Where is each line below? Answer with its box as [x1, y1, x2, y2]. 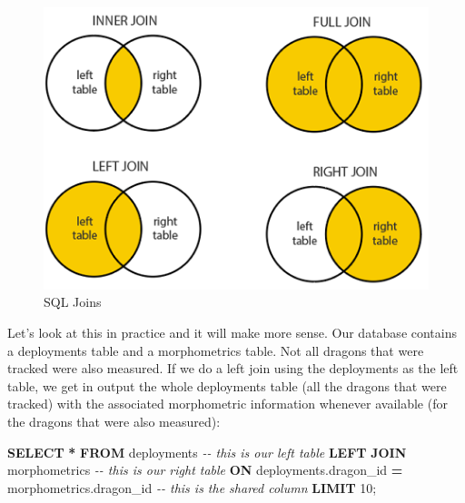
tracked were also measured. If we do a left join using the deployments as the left [7, 359, 459, 378]
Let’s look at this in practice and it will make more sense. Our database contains [7, 323, 458, 342]
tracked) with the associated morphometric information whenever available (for [7, 394, 448, 413]
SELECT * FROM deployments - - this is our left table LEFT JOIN [7, 442, 407, 461]
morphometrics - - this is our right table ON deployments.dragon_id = [7, 460, 403, 479]
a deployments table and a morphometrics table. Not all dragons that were [7, 340, 424, 360]
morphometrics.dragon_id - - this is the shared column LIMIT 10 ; [7, 478, 377, 497]
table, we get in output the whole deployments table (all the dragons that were [7, 376, 447, 395]
